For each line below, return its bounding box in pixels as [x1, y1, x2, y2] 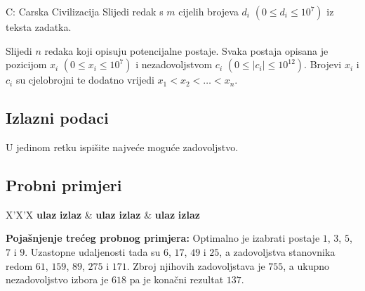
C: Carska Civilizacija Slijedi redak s [6, 4, 164, 18]
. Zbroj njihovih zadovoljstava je [126, 258, 265, 273]
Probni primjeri [6, 174, 122, 195]
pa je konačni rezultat [129, 272, 224, 287]
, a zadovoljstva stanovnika [219, 244, 336, 259]
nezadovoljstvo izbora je [6, 272, 109, 287]
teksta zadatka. [6, 20, 72, 34]
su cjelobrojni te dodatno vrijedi [15, 72, 154, 87]
